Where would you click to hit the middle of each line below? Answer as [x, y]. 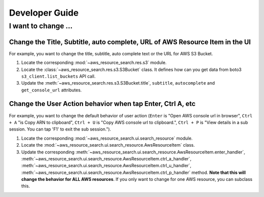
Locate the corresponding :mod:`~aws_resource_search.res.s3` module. [94, 63]
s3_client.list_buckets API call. [58, 76]
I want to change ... [41, 26]
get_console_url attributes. [52, 90]
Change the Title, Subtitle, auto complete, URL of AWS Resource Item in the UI [130, 42]
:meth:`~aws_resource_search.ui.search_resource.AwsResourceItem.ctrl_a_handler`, [106, 158]
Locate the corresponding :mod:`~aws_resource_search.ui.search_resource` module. [107, 138]
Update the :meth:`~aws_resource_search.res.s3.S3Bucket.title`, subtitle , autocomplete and [118, 83]
